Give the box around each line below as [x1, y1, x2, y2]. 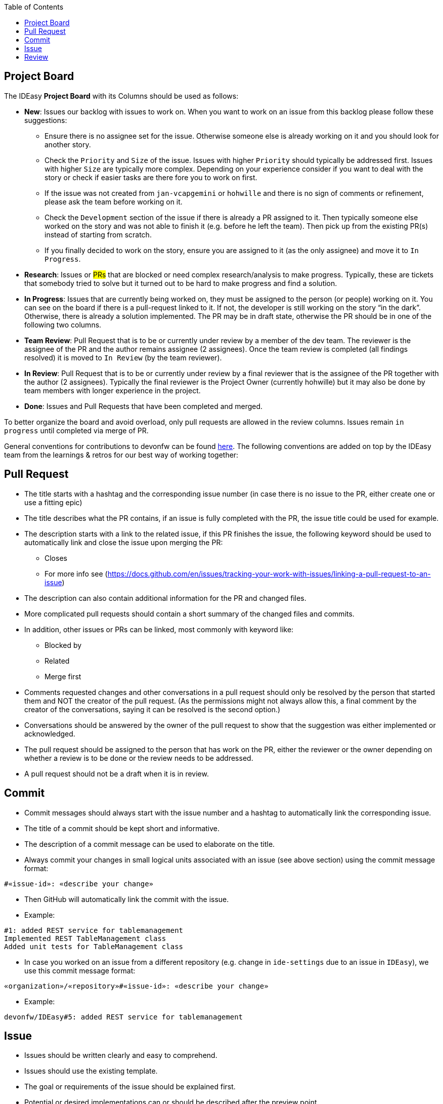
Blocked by [45, 640, 82, 649]
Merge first [45, 672, 81, 681]
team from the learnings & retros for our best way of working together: [4, 450, 239, 459]
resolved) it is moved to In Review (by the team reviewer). [24, 353, 222, 362]
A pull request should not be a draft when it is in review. [24, 769, 209, 778]
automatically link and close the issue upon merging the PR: [24, 538, 223, 547]
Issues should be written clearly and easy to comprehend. [24, 1051, 217, 1060]
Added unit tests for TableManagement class [4, 942, 184, 951]
